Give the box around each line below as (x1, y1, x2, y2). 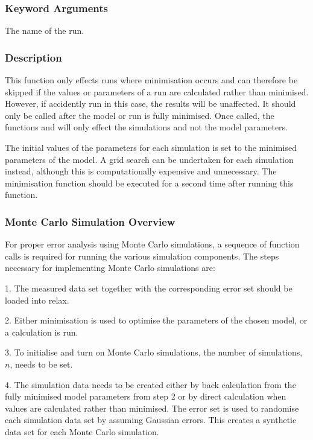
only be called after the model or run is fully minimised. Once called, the (5, 109, 274, 121)
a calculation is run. (5, 325, 78, 338)
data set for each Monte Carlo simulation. (5, 425, 159, 438)
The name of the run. (5, 24, 84, 37)
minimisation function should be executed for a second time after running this (5, 176, 294, 189)
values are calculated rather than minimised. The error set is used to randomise (5, 401, 299, 414)
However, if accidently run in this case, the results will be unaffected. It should (5, 97, 296, 110)
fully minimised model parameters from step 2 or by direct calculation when (5, 390, 286, 403)
